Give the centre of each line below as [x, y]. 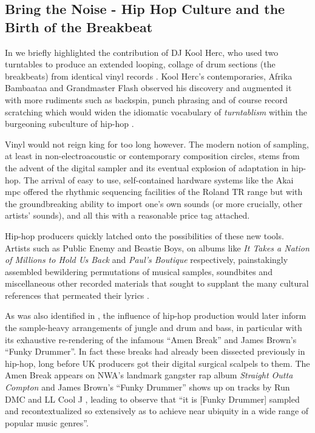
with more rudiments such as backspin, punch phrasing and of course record [146, 99]
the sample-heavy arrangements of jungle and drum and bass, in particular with [154, 328]
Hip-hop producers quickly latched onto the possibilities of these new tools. [144, 235]
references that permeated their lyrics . [77, 295]
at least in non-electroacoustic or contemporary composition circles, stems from [152, 156]
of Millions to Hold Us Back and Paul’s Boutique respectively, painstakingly [147, 260]
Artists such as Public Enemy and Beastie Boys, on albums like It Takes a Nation [157, 247]
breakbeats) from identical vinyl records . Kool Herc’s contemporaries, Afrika [149, 76]
